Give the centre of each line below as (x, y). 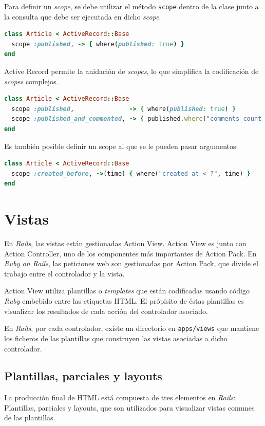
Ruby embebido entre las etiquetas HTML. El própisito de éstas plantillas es (124, 301)
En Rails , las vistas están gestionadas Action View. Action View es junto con (125, 243)
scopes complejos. (31, 81)
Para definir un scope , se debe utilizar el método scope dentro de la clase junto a (131, 6)
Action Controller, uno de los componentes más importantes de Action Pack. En (130, 253)
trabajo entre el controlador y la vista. (64, 273)
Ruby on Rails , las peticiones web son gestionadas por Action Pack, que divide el (131, 263)
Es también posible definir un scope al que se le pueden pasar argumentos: (121, 146)
